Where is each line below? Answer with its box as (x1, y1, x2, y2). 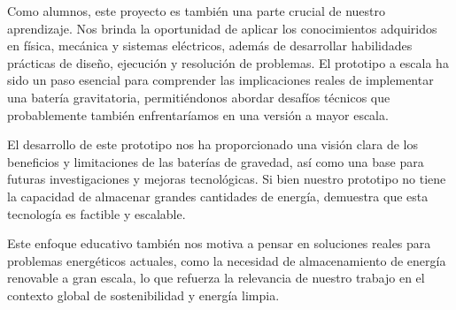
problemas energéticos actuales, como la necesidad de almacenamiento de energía (7, 251, 446, 269)
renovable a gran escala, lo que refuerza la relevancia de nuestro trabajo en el (7, 268, 425, 287)
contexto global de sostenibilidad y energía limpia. (7, 285, 280, 304)
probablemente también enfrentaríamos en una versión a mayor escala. (7, 105, 389, 124)
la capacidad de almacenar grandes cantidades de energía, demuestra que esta (7, 186, 429, 205)
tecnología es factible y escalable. (7, 204, 186, 223)
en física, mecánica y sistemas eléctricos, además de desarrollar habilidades (7, 36, 413, 55)
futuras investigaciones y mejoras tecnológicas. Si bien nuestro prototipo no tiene (7, 170, 446, 188)
